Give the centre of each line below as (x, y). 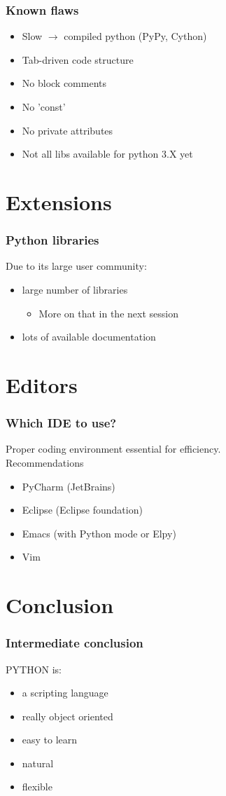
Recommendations (45, 462)
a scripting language (65, 693)
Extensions (59, 201)
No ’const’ (44, 107)
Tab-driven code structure (78, 59)
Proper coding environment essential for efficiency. (113, 449)
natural (38, 763)
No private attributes (68, 130)
